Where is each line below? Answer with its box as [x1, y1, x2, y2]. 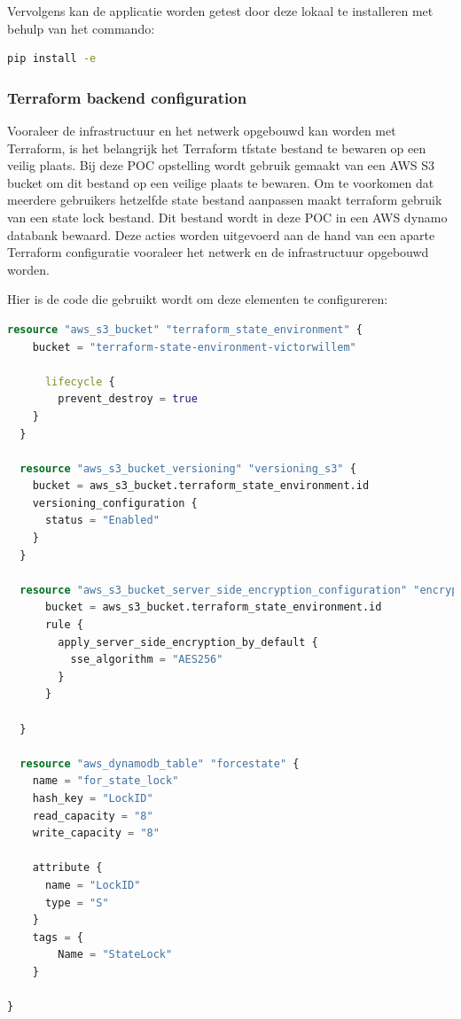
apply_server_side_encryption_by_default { [58, 635, 318, 649]
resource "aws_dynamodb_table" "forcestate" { [20, 757, 300, 770]
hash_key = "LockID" [32, 791, 153, 805]
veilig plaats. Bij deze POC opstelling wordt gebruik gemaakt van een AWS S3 [7, 156, 435, 175]
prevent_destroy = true [58, 393, 198, 406]
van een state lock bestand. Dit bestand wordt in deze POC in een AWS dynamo [7, 207, 448, 226]
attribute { [32, 861, 103, 875]
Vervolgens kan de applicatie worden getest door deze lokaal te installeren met [7, 2, 434, 19]
